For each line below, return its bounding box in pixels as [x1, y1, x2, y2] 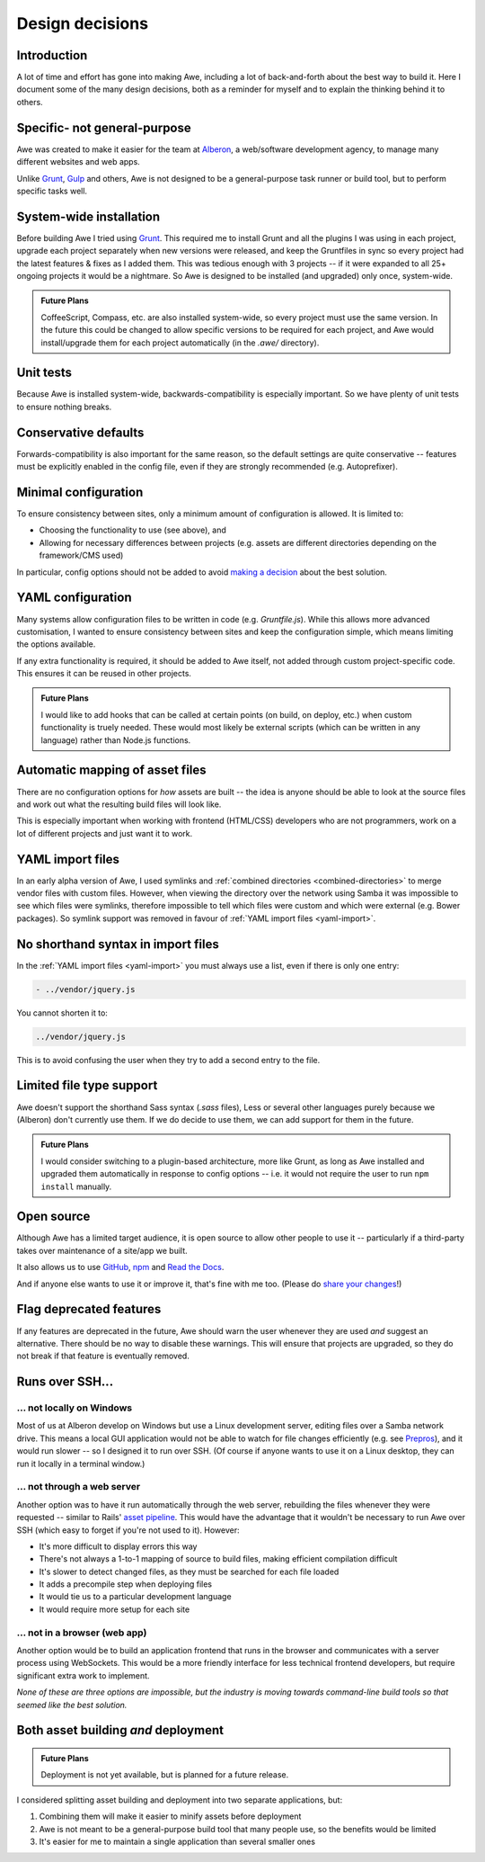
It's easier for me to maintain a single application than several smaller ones [39, 1836, 316, 1847]
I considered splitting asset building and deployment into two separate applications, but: [16, 1795, 343, 1805]
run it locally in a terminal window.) [16, 1458, 145, 1469]
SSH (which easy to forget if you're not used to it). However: [16, 1525, 240, 1535]
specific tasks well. [16, 185, 88, 196]
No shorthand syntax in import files [16, 936, 219, 952]
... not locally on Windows [16, 1401, 133, 1414]
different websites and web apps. [16, 157, 141, 167]
